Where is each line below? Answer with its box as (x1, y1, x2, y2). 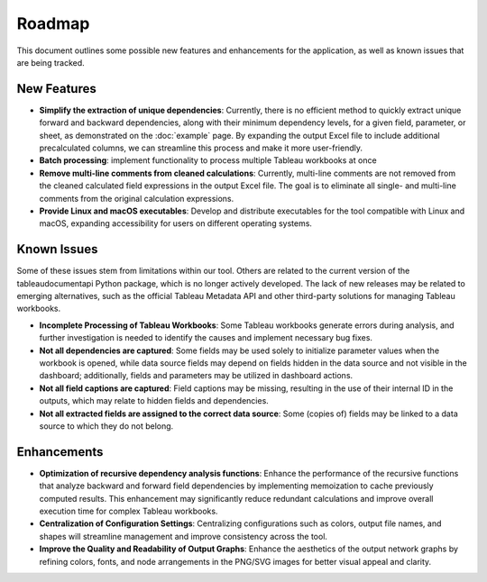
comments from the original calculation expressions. (39, 193, 234, 204)
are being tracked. (16, 57, 85, 68)
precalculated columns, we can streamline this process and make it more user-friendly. (39, 142, 363, 153)
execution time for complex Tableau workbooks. (39, 505, 218, 517)
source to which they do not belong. (39, 420, 174, 432)
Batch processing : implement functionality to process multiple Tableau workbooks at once (39, 155, 378, 166)
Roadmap (16, 14, 90, 33)
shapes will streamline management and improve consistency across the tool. (39, 531, 328, 541)
